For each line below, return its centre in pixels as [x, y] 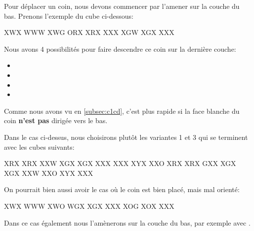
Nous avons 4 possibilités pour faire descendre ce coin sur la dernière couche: [120, 49]
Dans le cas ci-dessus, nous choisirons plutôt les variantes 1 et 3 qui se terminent [126, 137]
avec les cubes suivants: [39, 147]
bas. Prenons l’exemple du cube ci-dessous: [69, 16]
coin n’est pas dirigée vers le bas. [56, 120]
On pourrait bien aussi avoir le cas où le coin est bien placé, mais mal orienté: [122, 189]
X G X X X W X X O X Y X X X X [49, 173]
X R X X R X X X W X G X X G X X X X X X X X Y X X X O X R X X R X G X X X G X [120, 163]
